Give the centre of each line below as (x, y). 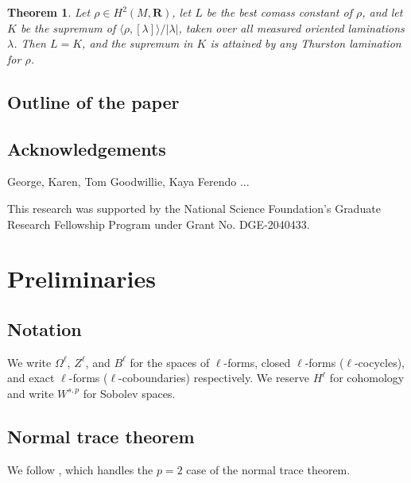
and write (31, 393)
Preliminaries (81, 278)
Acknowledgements (87, 148)
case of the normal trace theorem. (268, 469)
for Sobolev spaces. (129, 393)
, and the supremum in (138, 43)
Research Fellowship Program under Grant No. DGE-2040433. (159, 224)
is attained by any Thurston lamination (306, 43)
